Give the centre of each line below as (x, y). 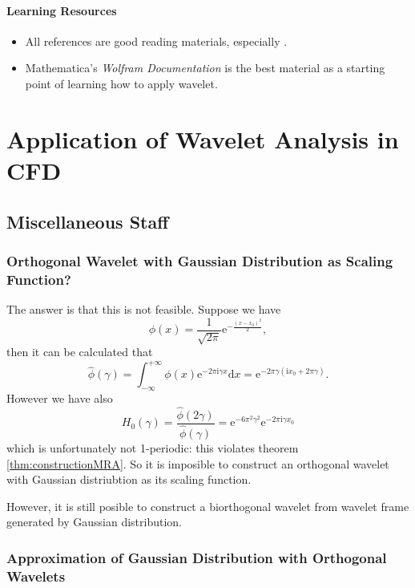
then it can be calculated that (80, 352)
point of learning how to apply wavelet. (121, 83)
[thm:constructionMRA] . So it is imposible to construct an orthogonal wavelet (198, 463)
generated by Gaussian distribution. (95, 522)
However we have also (60, 398)
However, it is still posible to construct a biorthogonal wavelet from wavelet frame (208, 506)
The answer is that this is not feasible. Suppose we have (144, 309)
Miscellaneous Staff (88, 221)
